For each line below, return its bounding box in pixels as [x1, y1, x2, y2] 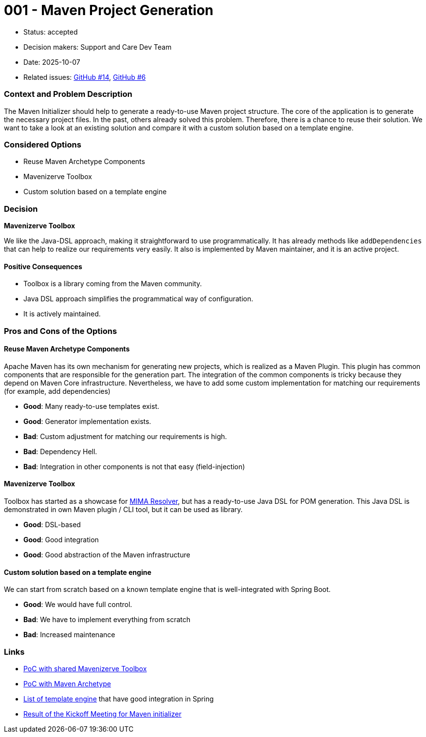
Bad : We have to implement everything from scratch [23, 615, 191, 624]
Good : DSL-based [23, 520, 81, 529]
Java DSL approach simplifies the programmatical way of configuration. [23, 295, 253, 303]
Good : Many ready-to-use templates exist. [23, 402, 160, 410]
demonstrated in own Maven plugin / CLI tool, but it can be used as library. [4, 505, 243, 514]
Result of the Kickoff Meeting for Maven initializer [23, 710, 182, 718]
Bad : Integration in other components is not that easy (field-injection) [23, 462, 245, 471]
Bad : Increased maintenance [23, 630, 115, 639]
